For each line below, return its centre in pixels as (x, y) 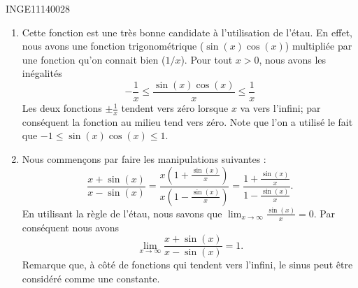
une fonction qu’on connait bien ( (94, 59)
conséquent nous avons (71, 227)
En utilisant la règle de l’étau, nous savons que (122, 213)
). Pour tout (207, 59)
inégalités (42, 73)
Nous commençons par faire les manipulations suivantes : (144, 159)
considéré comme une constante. (91, 278)
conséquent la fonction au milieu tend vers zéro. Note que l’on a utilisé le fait (187, 121)
